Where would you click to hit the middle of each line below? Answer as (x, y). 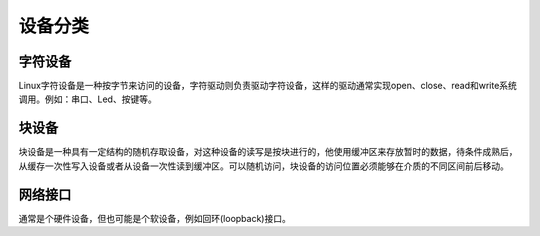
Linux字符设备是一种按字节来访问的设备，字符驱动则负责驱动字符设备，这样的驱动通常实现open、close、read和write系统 (267, 86)
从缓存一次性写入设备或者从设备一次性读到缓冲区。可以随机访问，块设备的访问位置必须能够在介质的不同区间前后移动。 (263, 166)
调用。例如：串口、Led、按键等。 (87, 99)
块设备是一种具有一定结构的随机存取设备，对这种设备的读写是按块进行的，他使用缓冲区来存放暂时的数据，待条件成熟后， (268, 152)
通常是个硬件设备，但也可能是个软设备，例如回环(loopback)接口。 (155, 218)
